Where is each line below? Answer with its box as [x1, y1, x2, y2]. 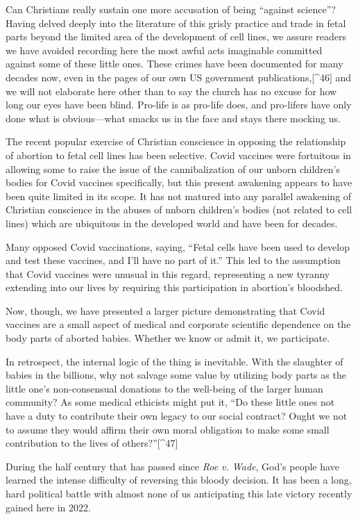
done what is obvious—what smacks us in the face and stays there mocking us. [6, 110, 341, 125]
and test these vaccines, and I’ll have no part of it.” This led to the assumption [6, 253, 341, 267]
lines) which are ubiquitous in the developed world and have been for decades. [6, 215, 338, 230]
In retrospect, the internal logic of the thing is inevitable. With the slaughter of [6, 354, 343, 368]
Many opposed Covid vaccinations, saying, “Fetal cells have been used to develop [6, 239, 350, 254]
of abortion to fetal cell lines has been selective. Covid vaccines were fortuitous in [6, 147, 351, 162]
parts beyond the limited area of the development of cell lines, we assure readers [6, 29, 346, 44]
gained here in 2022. [6, 500, 91, 514]
